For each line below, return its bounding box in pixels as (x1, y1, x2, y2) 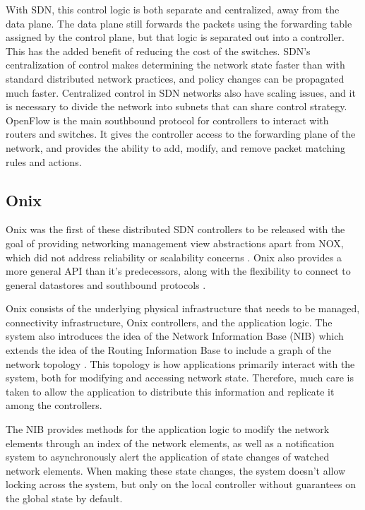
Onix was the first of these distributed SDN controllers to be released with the (6, 222, 345, 237)
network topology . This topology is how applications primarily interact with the (6, 356, 355, 371)
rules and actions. (6, 154, 82, 169)
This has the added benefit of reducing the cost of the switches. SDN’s (6, 43, 311, 58)
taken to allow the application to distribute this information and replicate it (6, 384, 335, 398)
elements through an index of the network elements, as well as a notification (6, 435, 335, 450)
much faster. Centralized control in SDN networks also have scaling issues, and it (6, 85, 356, 100)
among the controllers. (6, 398, 102, 413)
